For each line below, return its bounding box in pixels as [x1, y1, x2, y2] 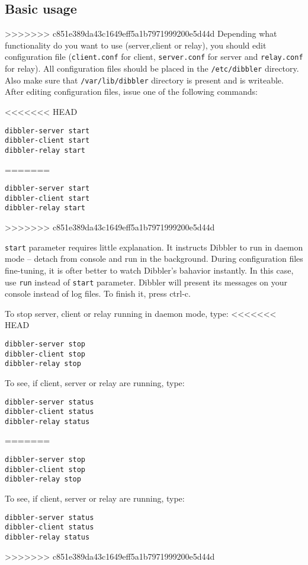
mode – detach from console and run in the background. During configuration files [5, 252, 303, 265]
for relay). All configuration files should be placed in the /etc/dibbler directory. [5, 62, 299, 75]
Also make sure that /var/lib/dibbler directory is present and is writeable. [5, 73, 284, 86]
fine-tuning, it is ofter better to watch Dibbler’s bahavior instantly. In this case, [5, 264, 294, 276]
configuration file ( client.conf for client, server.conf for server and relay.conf [5, 50, 303, 63]
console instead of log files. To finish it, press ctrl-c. [5, 287, 191, 300]
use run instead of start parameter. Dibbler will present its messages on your [5, 275, 288, 288]
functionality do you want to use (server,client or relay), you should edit [5, 38, 267, 51]
